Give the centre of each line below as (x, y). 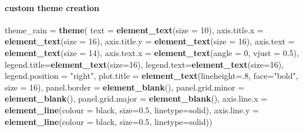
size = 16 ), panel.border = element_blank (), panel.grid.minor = (125, 87)
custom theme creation (52, 7)
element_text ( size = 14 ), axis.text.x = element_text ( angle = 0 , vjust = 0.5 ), (152, 52)
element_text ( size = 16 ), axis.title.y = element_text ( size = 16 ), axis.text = (150, 41)
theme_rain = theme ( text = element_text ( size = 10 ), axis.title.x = (134, 29)
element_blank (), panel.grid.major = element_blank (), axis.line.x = (136, 98)
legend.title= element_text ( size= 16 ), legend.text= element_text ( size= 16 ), (144, 64)
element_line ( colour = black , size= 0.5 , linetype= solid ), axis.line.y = (132, 110)
